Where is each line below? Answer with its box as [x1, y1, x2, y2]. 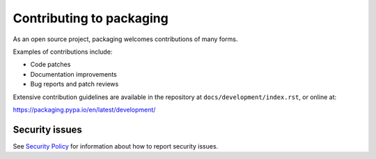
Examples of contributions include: [13, 47, 113, 56]
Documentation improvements [30, 70, 118, 78]
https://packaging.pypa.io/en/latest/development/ [13, 105, 156, 114]
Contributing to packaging [13, 10, 169, 26]
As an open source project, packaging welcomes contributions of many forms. [13, 35, 238, 43]
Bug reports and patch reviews [30, 80, 119, 89]
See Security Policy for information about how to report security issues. [13, 142, 219, 150]
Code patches [30, 60, 71, 69]
